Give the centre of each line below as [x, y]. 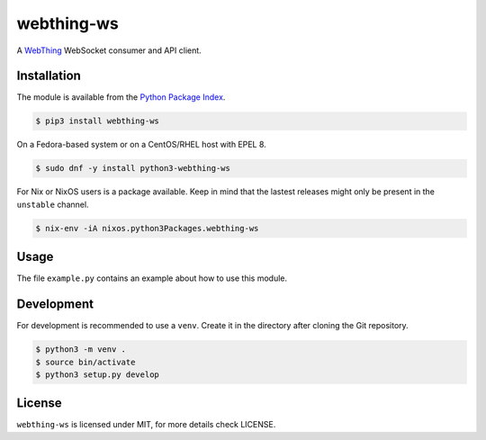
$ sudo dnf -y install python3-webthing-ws [133, 168]
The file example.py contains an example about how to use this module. [152, 278]
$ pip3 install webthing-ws [97, 121]
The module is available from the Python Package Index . [121, 97]
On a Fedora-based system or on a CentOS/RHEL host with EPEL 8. [142, 145]
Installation [49, 76]
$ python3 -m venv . [81, 350]
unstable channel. [53, 204]
